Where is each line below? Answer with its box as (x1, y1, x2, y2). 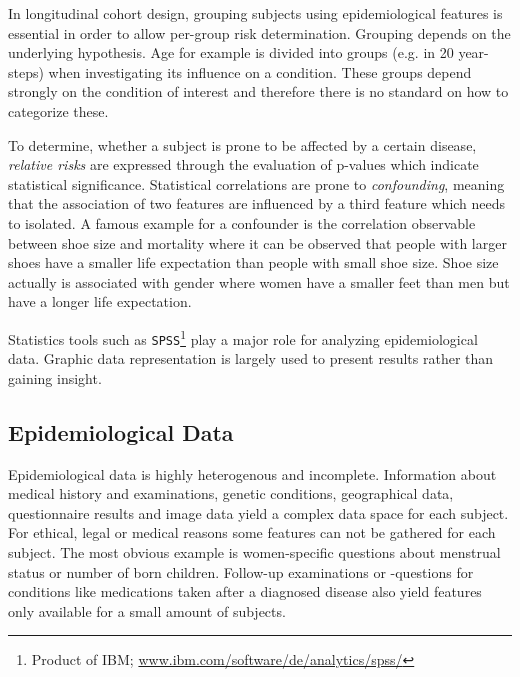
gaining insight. (8, 367, 102, 388)
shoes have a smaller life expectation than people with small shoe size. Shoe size (8, 252, 499, 273)
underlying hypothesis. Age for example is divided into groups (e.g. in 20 (8, 42, 454, 63)
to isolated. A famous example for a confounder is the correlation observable (8, 212, 476, 233)
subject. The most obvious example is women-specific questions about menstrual (8, 541, 501, 562)
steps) (8, 61, 44, 82)
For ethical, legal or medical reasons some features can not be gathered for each (8, 522, 496, 543)
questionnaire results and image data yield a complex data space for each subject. (8, 502, 509, 523)
